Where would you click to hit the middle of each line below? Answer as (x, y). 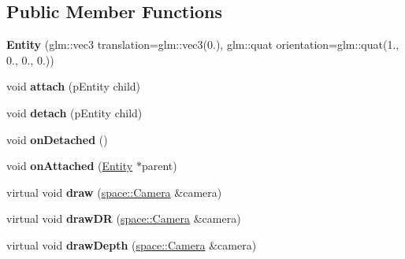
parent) (159, 166)
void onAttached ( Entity (70, 166)
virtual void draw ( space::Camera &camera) (114, 192)
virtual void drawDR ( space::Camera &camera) (124, 218)
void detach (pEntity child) (74, 112)
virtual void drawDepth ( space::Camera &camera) (132, 244)
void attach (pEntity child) (74, 86)
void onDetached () (57, 139)
